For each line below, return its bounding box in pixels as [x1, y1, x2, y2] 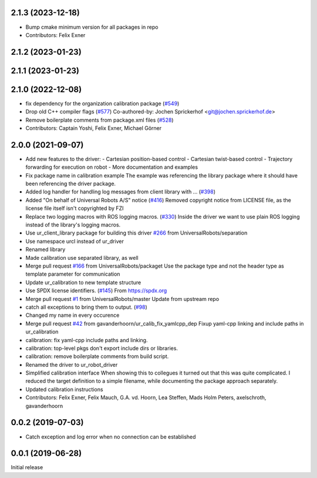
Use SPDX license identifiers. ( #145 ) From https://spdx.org [25, 287, 167, 294]
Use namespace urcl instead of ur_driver [25, 238, 124, 245]
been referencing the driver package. [25, 180, 116, 188]
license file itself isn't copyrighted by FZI [25, 205, 124, 212]
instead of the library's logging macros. [25, 221, 121, 229]
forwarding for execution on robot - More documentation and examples [25, 163, 198, 171]
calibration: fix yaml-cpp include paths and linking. [25, 336, 148, 343]
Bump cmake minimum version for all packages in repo [25, 24, 158, 31]
